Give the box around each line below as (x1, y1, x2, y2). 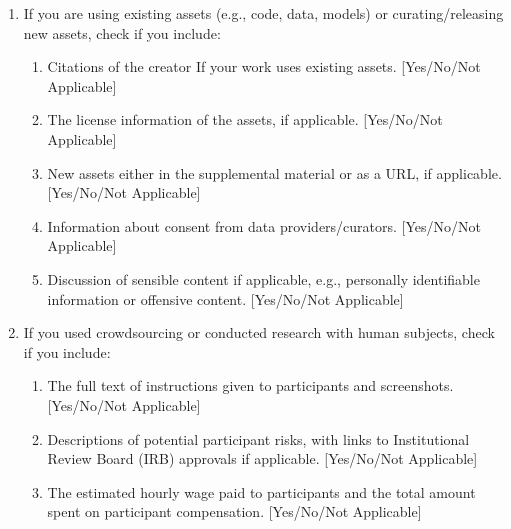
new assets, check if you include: (23, 22, 221, 43)
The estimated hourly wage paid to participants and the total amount (47, 481, 476, 502)
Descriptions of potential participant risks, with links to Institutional (47, 428, 470, 449)
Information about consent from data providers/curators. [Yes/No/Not (47, 215, 482, 236)
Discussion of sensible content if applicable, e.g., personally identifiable (47, 268, 480, 289)
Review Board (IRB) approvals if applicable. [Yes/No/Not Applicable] (47, 448, 478, 469)
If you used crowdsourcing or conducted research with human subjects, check (23, 322, 495, 343)
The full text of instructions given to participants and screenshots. (47, 375, 454, 396)
